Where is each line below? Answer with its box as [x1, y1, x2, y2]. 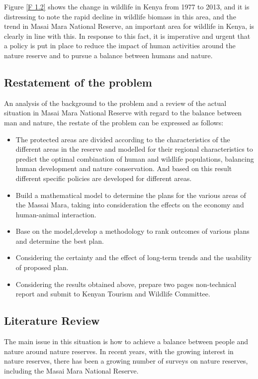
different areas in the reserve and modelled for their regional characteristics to [15, 144, 253, 154]
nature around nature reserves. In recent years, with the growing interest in [4, 346, 234, 356]
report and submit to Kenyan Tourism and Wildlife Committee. [15, 288, 210, 299]
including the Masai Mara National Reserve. [4, 365, 139, 376]
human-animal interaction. [15, 209, 96, 219]
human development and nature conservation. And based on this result [15, 163, 232, 174]
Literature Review [4, 313, 100, 328]
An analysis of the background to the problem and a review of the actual [4, 97, 227, 108]
